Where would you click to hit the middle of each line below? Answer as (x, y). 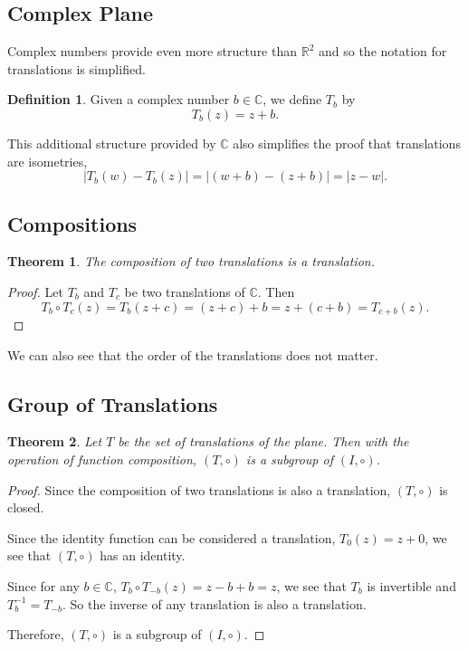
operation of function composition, (102, 459)
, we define (292, 99)
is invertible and (411, 585)
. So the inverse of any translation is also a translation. (214, 603)
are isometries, (48, 161)
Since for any (43, 585)
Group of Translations (113, 403)
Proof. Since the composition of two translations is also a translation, (199, 489)
